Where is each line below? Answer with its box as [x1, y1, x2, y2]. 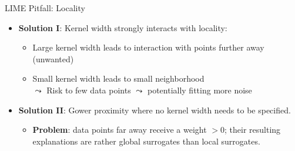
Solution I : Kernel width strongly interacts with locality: [18, 21, 227, 33]
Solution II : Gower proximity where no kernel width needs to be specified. [18, 103, 291, 116]
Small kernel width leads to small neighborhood [32, 72, 205, 85]
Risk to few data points [46, 83, 131, 96]
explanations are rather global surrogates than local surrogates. [32, 135, 260, 147]
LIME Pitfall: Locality [5, 2, 85, 14]
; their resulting [224, 123, 281, 136]
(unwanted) [32, 52, 74, 65]
